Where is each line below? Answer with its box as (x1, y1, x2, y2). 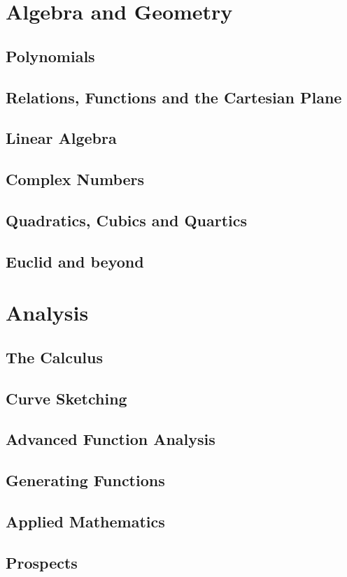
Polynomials (6, 45, 95, 66)
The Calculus (6, 346, 104, 367)
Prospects (6, 551, 78, 573)
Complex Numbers (6, 168, 145, 190)
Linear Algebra (6, 127, 117, 149)
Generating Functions (6, 469, 165, 491)
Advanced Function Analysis (6, 428, 215, 450)
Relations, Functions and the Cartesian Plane (6, 86, 342, 108)
